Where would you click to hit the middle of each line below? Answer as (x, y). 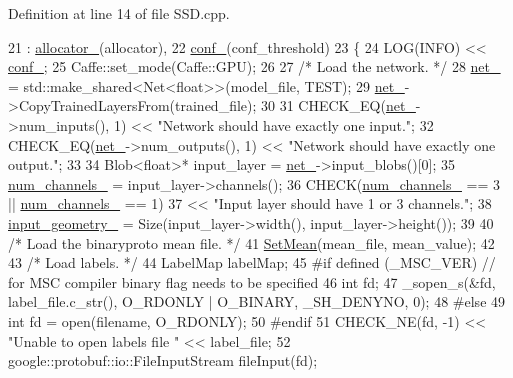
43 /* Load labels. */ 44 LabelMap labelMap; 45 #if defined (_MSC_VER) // (252, 262)
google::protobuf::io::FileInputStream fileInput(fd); (163, 360)
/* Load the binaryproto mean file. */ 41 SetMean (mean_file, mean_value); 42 (251, 242)
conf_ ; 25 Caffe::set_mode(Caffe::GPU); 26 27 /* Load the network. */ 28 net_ (254, 66)
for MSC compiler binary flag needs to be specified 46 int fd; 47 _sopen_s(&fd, (252, 281)
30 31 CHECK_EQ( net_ (338, 105)
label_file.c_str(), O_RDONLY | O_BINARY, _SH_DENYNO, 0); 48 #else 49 (257, 301)
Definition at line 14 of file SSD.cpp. (119, 13)
